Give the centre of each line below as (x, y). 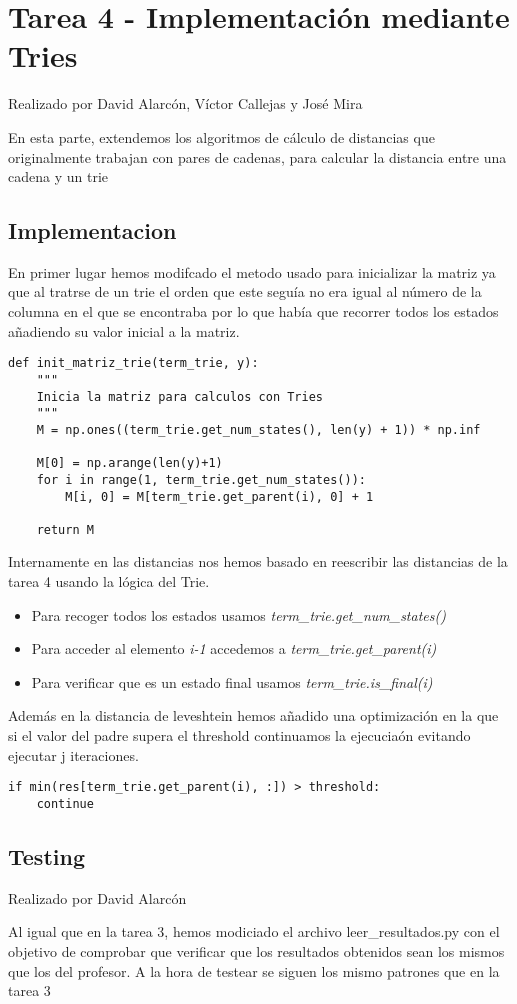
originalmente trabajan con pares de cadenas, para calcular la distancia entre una (257, 156)
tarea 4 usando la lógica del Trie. (109, 581)
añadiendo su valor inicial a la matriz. (124, 330)
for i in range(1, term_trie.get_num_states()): (201, 479)
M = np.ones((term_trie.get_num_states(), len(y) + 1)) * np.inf (258, 429)
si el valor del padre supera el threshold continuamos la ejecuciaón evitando (239, 735)
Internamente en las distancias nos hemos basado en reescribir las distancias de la (258, 561)
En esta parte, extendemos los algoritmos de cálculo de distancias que (221, 136)
